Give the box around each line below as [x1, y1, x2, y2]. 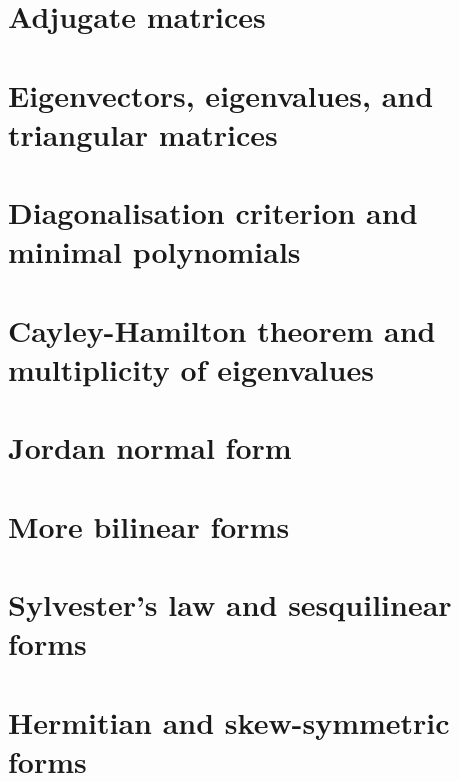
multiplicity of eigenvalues [8, 348, 374, 389]
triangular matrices [8, 113, 278, 154]
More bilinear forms [8, 505, 290, 546]
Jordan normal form [8, 427, 292, 468]
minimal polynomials [8, 231, 301, 272]
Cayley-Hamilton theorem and [8, 309, 436, 350]
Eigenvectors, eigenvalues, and [8, 74, 434, 115]
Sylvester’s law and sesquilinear [8, 584, 452, 624]
